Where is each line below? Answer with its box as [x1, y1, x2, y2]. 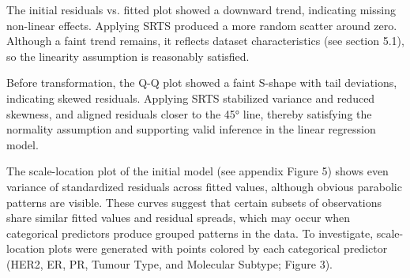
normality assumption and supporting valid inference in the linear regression [6, 121, 376, 137]
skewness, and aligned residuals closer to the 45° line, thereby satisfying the [6, 105, 372, 122]
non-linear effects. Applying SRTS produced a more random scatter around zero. [6, 17, 397, 33]
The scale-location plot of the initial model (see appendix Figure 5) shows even [6, 163, 389, 179]
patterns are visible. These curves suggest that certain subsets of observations [6, 193, 382, 210]
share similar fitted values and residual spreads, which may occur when [6, 209, 351, 226]
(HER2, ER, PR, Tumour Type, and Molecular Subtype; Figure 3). [6, 255, 333, 272]
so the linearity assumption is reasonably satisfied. [6, 47, 250, 64]
